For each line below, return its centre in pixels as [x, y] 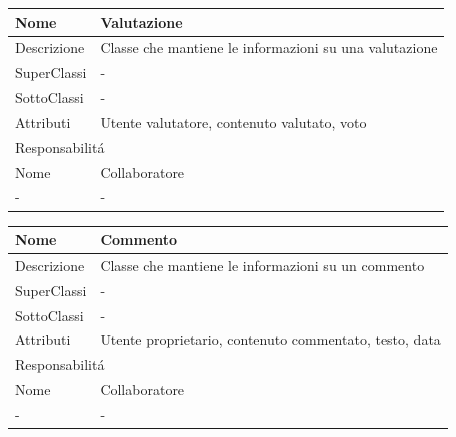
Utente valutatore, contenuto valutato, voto [233, 121]
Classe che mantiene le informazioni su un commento [262, 264]
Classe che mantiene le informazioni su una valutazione [269, 47]
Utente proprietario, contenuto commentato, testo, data [270, 339]
